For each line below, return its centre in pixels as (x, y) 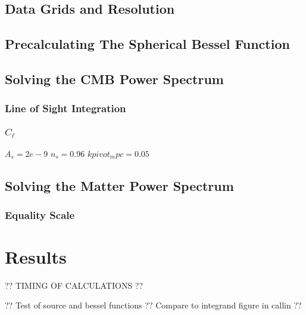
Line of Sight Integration (65, 108)
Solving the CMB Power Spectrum (114, 78)
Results (36, 256)
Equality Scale (40, 214)
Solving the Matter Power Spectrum (119, 185)
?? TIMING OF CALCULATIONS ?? (74, 285)
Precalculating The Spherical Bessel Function (147, 44)
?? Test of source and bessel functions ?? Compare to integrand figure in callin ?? (153, 305)
